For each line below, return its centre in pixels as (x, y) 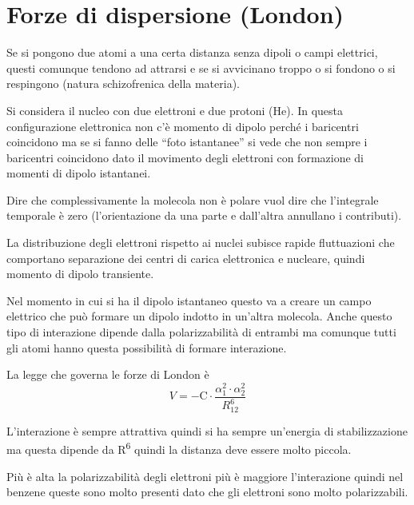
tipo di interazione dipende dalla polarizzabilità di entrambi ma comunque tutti (201, 332)
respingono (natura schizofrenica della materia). (123, 84)
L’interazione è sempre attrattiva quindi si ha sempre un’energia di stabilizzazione (207, 430)
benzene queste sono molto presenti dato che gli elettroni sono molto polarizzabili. (207, 492)
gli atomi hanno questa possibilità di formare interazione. (147, 347)
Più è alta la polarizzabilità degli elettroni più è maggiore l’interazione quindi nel (205, 476)
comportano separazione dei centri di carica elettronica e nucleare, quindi (186, 258)
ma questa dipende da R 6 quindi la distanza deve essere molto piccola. (179, 448)
